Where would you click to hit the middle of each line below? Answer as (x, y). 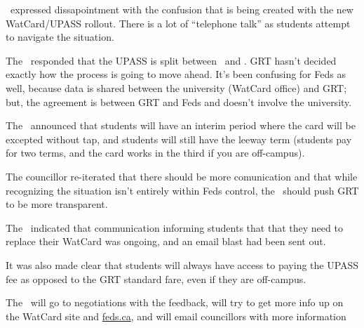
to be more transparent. (57, 204)
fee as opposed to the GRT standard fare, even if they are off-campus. (156, 278)
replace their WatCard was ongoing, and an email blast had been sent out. (166, 241)
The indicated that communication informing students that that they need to (174, 227)
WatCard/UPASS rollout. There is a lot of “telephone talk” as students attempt (178, 23)
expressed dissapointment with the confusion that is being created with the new (182, 9)
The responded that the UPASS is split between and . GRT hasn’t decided (171, 60)
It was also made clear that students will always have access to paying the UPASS (182, 264)
